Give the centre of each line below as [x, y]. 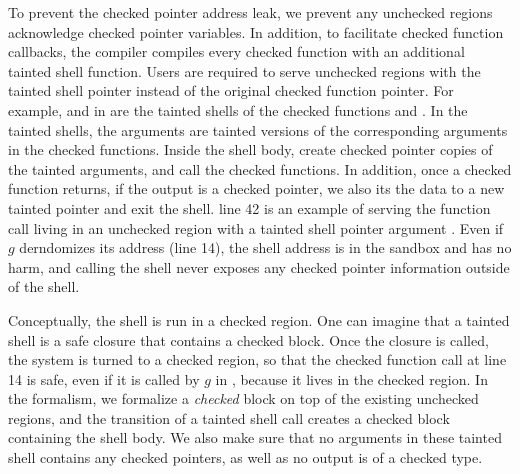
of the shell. [44, 286]
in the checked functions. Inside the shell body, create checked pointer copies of [250, 149]
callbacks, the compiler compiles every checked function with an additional [236, 51]
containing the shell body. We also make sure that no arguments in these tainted [255, 437]
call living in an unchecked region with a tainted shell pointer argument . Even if [256, 227]
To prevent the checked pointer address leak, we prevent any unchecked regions [250, 12]
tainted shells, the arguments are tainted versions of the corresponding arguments [258, 129]
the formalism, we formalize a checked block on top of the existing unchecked [243, 398]
